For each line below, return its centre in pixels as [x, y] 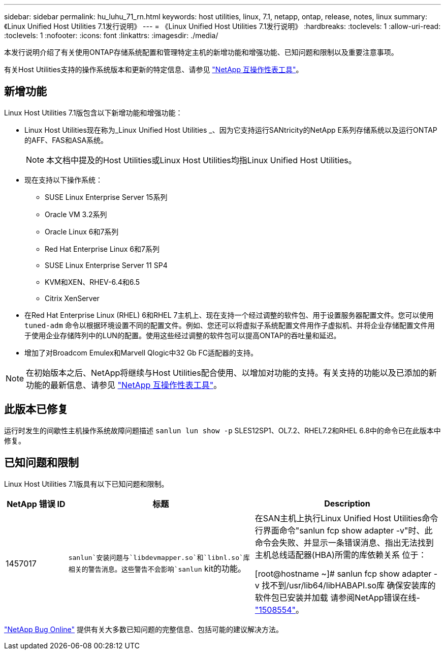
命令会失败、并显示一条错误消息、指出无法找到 [344, 542]
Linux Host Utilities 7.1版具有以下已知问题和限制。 [86, 484]
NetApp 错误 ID [36, 504]
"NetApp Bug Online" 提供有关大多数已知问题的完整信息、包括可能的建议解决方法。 [144, 629]
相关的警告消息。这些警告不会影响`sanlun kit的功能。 [157, 569]
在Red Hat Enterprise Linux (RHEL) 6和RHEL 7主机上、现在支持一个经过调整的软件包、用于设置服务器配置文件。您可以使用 [229, 315]
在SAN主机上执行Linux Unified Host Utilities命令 [346, 518]
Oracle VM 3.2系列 [76, 214]
